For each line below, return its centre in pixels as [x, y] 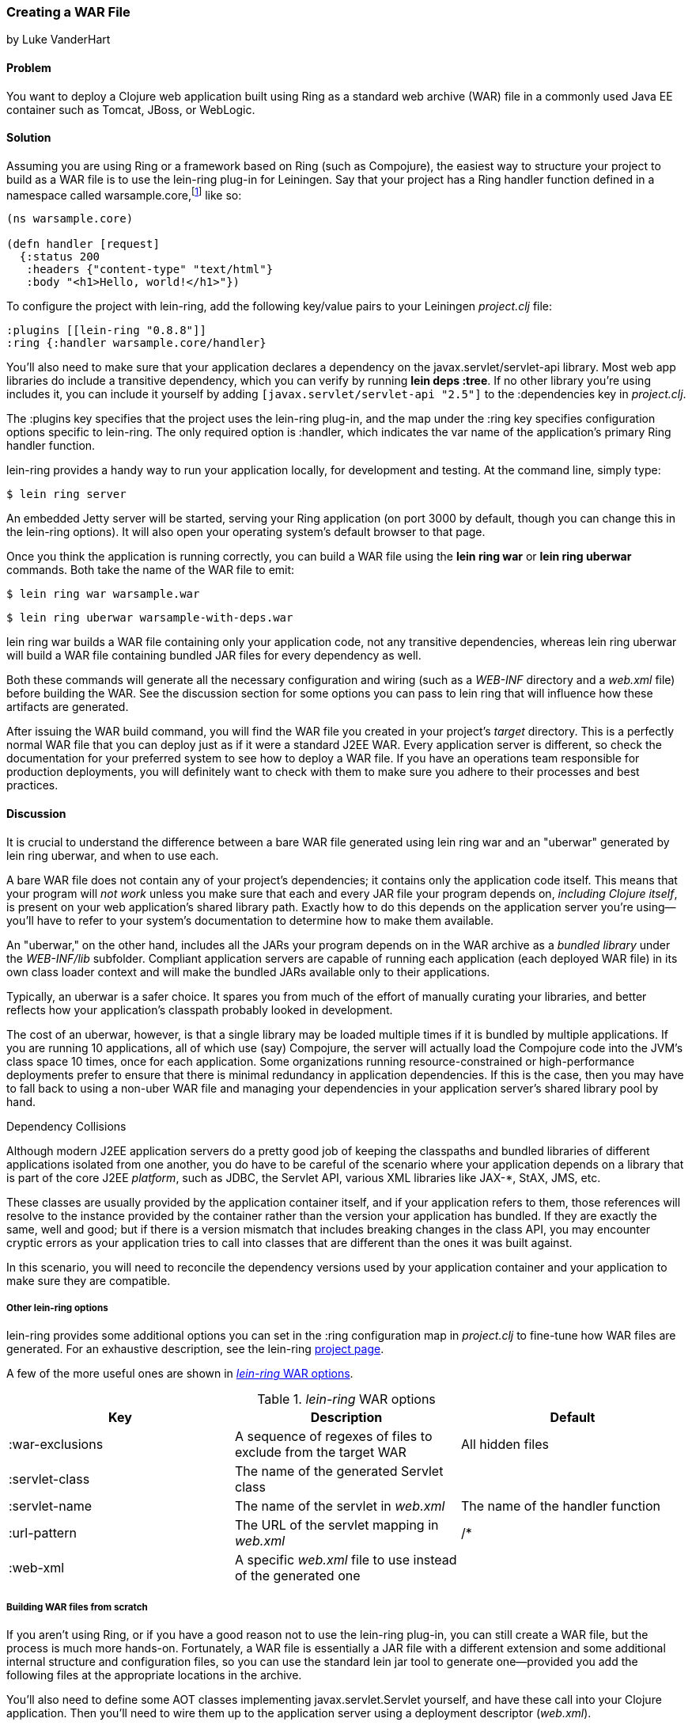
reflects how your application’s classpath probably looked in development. [200, 1009]
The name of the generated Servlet [339, 1471]
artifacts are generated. [68, 707]
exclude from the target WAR [320, 1452]
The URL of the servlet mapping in [337, 1525]
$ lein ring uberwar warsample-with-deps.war [150, 618]
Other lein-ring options [57, 1308]
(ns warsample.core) [70, 219]
